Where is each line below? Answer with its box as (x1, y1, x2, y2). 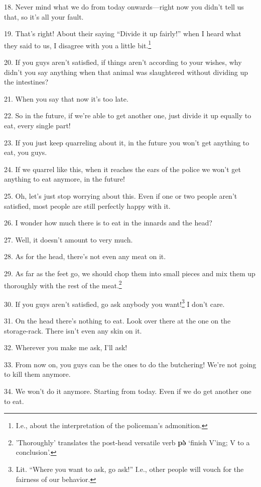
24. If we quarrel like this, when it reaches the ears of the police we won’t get (4, 164, 241, 174)
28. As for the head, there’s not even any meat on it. (4, 251, 166, 262)
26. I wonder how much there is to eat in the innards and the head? (4, 217, 212, 228)
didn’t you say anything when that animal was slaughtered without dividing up (4, 66, 248, 77)
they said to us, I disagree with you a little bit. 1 (4, 38, 152, 50)
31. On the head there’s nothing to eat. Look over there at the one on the (4, 315, 231, 326)
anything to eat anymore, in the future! (4, 174, 125, 184)
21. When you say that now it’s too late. (4, 93, 128, 104)
